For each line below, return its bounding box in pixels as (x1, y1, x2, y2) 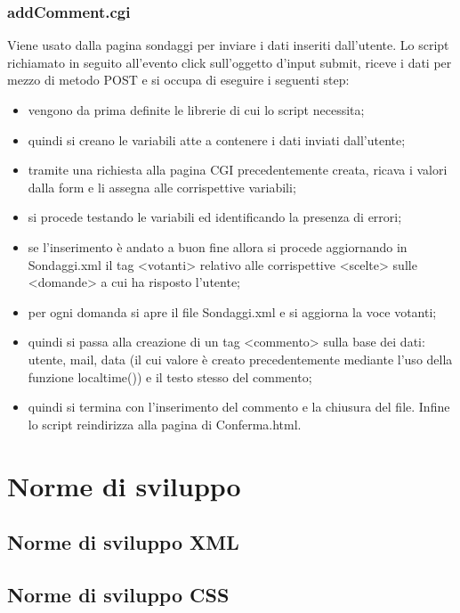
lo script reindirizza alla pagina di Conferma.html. (28, 414, 302, 433)
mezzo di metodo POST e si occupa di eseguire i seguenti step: (7, 70, 350, 89)
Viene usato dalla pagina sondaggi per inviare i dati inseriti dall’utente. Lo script (7, 36, 449, 54)
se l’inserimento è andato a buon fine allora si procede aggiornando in (28, 237, 408, 256)
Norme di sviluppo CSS (7, 580, 230, 608)
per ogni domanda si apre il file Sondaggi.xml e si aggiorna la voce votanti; (28, 302, 437, 321)
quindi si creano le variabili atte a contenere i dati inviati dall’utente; (28, 130, 406, 149)
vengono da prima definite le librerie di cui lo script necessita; (28, 101, 365, 119)
